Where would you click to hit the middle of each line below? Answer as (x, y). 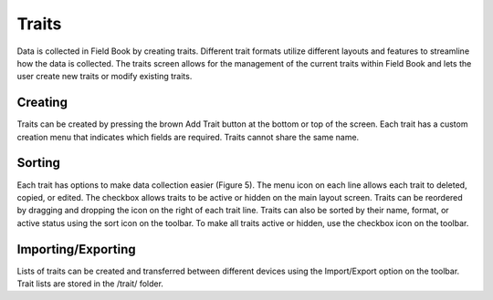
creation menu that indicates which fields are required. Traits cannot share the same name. (188, 137)
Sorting (39, 163)
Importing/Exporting (76, 249)
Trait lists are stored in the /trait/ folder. (90, 284)
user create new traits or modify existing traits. (105, 77)
